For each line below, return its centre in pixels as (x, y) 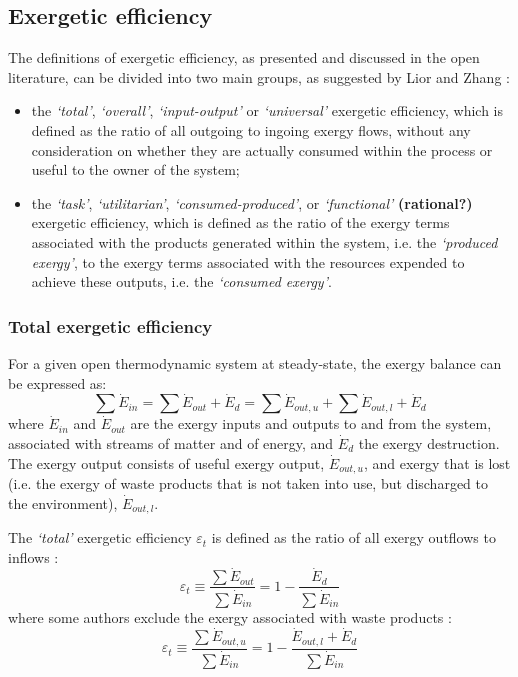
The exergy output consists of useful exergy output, (166, 462)
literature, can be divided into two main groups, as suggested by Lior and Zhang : (259, 76)
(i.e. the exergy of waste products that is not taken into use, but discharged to (248, 483)
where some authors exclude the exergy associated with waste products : (230, 616)
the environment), (63, 502)
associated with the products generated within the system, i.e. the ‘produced (264, 241)
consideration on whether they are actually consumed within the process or (262, 149)
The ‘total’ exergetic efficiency (100, 537)
